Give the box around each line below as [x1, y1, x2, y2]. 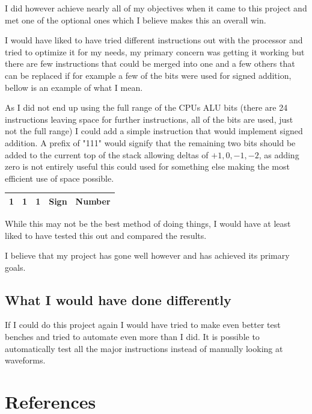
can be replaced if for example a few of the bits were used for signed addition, [5, 69, 292, 81]
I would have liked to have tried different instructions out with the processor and [5, 34, 303, 46]
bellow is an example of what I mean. [5, 81, 143, 93]
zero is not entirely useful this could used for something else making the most [5, 160, 290, 173]
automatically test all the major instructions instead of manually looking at [5, 342, 283, 354]
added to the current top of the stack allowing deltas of [5, 148, 209, 161]
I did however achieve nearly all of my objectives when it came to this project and [5, 2, 307, 14]
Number [75, 194, 111, 207]
